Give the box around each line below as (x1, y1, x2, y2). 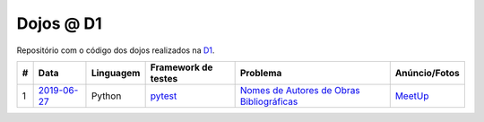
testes (150, 72, 178, 84)
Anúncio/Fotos (394, 66, 461, 79)
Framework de (150, 61, 213, 74)
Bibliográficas (239, 95, 298, 108)
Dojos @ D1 (16, 13, 102, 33)
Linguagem (91, 66, 141, 79)
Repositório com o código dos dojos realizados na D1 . (16, 45, 215, 56)
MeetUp (394, 90, 429, 102)
